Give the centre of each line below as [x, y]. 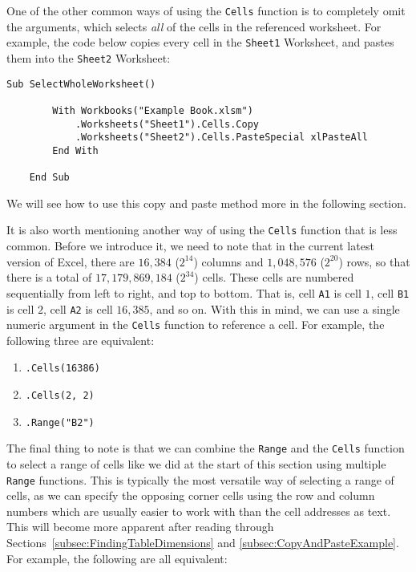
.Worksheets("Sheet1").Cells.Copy [167, 124]
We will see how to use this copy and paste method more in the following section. [206, 203]
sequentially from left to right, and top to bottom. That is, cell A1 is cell [184, 292]
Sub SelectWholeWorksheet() [81, 84]
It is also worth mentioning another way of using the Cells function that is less [202, 230]
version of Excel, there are [71, 261]
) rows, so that [374, 261]
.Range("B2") [60, 422]
